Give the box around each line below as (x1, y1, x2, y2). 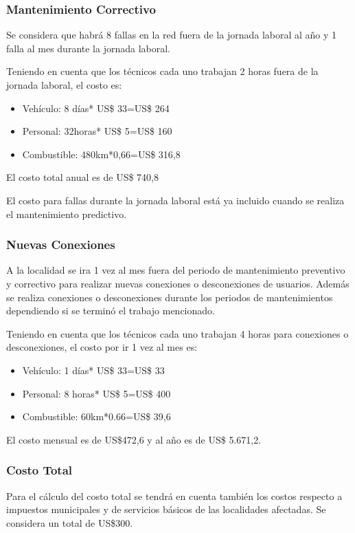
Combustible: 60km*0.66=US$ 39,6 (22, 409, 171, 424)
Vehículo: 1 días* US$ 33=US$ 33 (22, 362, 165, 377)
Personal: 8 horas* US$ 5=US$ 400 (22, 386, 171, 400)
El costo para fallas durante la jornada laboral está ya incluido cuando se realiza (6, 193, 345, 207)
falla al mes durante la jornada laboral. (6, 41, 171, 55)
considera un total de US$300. (6, 515, 133, 530)
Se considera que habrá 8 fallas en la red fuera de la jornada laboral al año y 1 (6, 28, 337, 42)
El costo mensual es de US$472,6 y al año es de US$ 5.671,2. (6, 432, 262, 446)
